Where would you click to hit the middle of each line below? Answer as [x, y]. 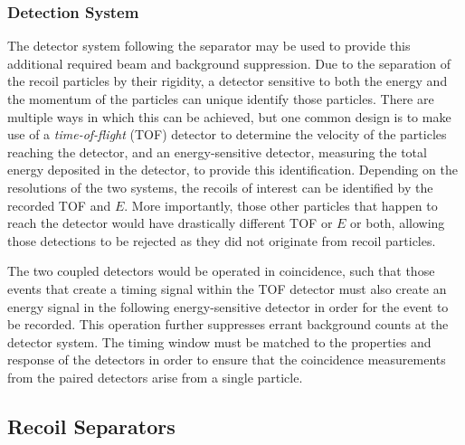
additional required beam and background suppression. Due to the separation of [229, 63]
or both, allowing [398, 223]
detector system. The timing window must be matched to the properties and [219, 341]
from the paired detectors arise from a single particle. [155, 377]
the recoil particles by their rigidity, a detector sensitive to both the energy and [228, 81]
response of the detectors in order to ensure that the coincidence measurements [227, 360]
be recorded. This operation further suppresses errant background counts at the [228, 324]
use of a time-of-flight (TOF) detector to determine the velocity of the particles [227, 134]
